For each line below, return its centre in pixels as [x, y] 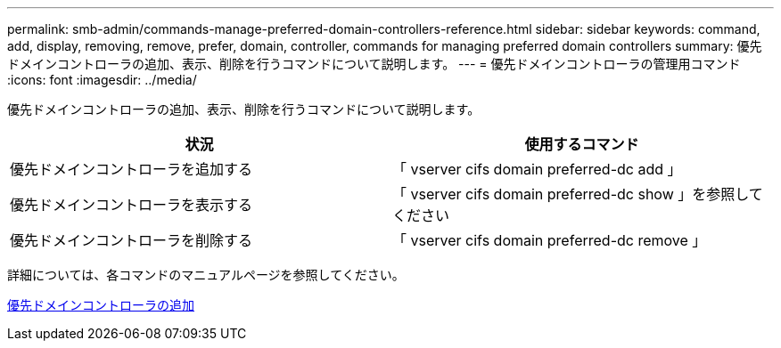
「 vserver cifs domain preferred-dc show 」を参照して [578, 194]
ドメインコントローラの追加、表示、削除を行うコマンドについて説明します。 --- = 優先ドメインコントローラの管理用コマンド [374, 64]
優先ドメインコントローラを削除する [132, 240]
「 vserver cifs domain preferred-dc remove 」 [550, 240]
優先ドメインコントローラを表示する [132, 205]
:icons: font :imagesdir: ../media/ [102, 80]
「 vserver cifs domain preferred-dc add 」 [537, 169]
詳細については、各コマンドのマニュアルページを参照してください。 [206, 275]
